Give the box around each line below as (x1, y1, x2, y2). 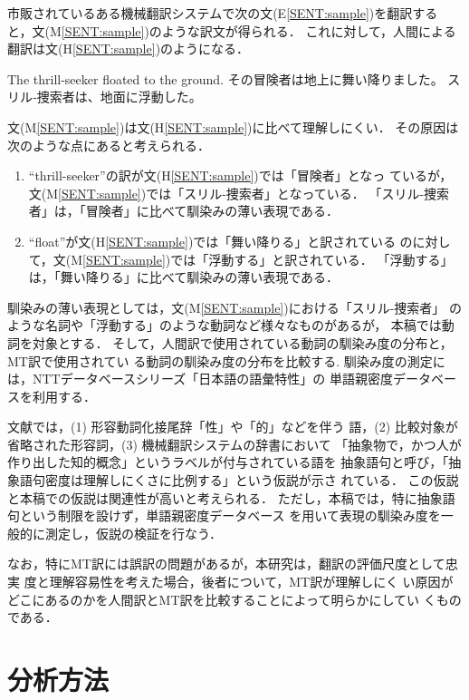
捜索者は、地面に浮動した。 (36, 87, 202, 106)
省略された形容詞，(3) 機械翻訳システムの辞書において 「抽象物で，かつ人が (7, 434, 462, 453)
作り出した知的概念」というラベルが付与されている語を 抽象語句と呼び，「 (7, 452, 449, 472)
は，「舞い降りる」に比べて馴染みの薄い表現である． (28, 267, 340, 287)
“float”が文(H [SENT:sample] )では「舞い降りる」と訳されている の (28, 231, 413, 250)
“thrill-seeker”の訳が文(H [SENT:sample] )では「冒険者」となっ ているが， (28, 166, 453, 185)
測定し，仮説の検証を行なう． (44, 523, 222, 542)
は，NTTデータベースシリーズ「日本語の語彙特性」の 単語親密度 (7, 369, 393, 388)
